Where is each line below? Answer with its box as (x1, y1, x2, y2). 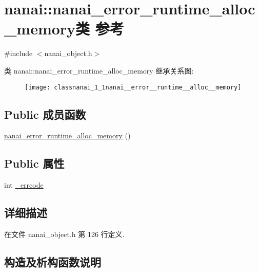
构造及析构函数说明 (4, 253, 101, 269)
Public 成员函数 (4, 106, 86, 122)
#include (4, 48, 33, 59)
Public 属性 (4, 155, 65, 171)
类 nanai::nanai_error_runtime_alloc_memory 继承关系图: (4, 65, 194, 76)
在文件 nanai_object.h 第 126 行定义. (4, 228, 125, 239)
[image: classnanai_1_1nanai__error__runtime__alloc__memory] (25, 83, 242, 91)
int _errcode (4, 179, 44, 190)
